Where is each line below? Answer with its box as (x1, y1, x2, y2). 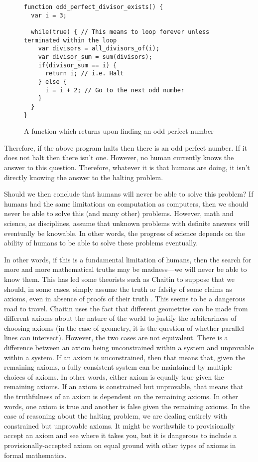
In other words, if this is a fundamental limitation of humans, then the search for (4, 254, 252, 264)
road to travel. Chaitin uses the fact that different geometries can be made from (4, 303, 248, 313)
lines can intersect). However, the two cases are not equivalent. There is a (4, 332, 228, 343)
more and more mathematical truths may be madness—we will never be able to (4, 264, 247, 274)
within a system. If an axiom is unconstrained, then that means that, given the (4, 352, 246, 362)
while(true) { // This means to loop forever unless (31, 28, 210, 35)
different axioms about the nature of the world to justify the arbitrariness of (4, 313, 237, 323)
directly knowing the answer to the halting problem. (4, 172, 163, 182)
